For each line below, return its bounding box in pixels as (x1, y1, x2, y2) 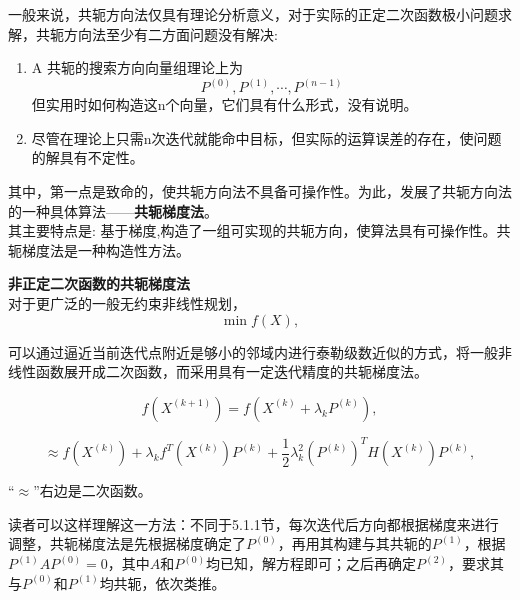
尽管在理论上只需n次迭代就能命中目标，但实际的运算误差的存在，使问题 (31, 127, 502, 148)
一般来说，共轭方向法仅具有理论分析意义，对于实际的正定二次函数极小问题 (8, 4, 498, 24)
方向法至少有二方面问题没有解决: (63, 23, 278, 44)
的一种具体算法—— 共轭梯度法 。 (8, 200, 218, 221)
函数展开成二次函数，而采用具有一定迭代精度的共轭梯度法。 (35, 361, 428, 382)
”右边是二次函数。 (33, 480, 152, 501)
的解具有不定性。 (31, 147, 144, 168)
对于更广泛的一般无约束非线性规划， (8, 292, 246, 313)
